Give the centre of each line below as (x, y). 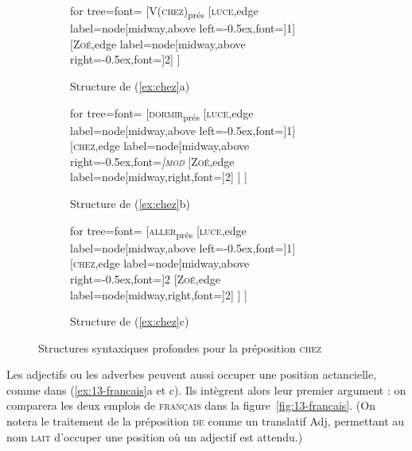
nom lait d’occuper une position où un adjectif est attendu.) (155, 436)
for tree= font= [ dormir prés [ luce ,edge (162, 114)
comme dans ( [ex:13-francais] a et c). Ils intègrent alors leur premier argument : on (206, 389)
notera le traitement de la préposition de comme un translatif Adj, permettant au (206, 421)
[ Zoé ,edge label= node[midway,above (158, 43)
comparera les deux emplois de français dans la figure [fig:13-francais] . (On (191, 405)
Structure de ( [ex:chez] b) (130, 203)
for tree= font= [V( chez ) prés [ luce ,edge (164, 12)
